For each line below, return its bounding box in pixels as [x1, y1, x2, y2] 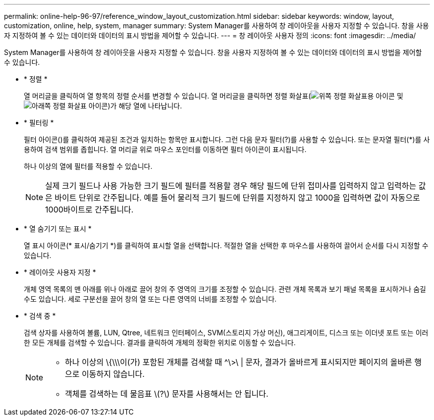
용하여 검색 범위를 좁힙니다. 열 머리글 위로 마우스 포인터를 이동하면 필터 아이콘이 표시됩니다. [24, 145, 307, 154]
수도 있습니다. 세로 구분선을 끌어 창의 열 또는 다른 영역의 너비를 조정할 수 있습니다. [24, 295, 277, 303]
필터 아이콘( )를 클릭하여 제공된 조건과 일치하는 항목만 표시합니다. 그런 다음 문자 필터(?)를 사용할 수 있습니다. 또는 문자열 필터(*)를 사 [24, 135, 430, 144]
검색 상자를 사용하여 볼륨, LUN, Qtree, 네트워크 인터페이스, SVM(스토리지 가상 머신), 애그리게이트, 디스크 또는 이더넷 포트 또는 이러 [24, 328, 429, 337]
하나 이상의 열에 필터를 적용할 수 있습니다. [24, 162, 153, 170]
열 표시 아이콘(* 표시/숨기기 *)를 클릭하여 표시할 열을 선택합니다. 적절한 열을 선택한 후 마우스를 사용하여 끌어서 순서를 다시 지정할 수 [24, 241, 429, 250]
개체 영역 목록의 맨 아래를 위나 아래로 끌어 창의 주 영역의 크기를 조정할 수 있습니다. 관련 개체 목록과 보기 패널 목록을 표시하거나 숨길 [24, 285, 426, 293]
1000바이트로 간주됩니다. [45, 205, 134, 214]
